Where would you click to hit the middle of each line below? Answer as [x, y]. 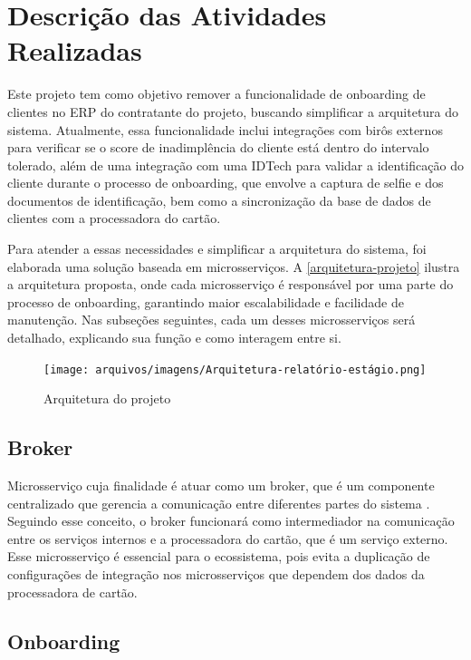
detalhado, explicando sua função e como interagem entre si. [174, 338]
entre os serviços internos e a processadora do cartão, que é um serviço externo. [228, 538]
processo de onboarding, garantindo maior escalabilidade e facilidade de [206, 301]
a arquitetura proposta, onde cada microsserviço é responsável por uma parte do [231, 284]
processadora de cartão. [72, 592]
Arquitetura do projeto [107, 398]
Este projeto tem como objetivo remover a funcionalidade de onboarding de [216, 94]
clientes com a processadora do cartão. [114, 218]
